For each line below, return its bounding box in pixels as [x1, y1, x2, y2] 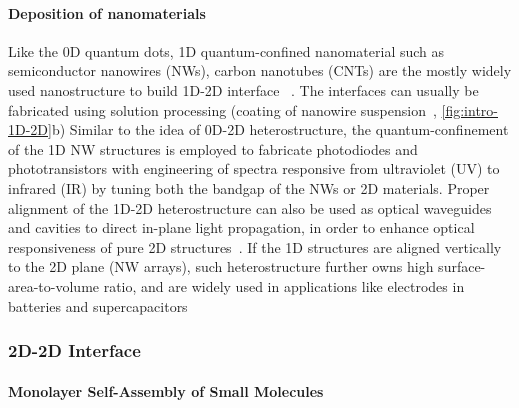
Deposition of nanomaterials [8, 2, 206, 23]
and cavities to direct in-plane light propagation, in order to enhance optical [8, 217, 475, 238]
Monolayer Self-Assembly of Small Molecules [8, 380, 324, 401]
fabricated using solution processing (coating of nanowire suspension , [8, 99, 437, 120]
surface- [438, 256, 486, 277]
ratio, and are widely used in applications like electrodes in [103, 275, 465, 296]
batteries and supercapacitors [8, 295, 188, 316]
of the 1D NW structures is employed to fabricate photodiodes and [8, 138, 418, 159]
